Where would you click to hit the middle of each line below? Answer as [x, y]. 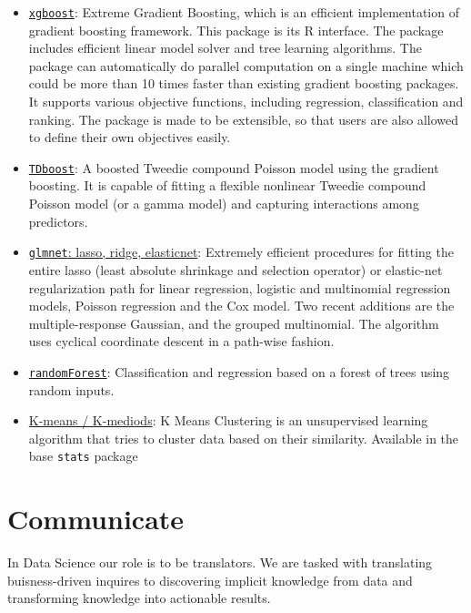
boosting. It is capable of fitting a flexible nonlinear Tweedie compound [227, 185]
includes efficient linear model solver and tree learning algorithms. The [225, 48]
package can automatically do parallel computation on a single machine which [246, 65]
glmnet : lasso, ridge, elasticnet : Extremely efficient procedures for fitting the [241, 252]
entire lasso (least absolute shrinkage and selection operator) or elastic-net [235, 269]
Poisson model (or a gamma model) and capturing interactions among [224, 204]
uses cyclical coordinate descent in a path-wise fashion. [181, 341]
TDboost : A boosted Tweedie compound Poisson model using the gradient [234, 167]
